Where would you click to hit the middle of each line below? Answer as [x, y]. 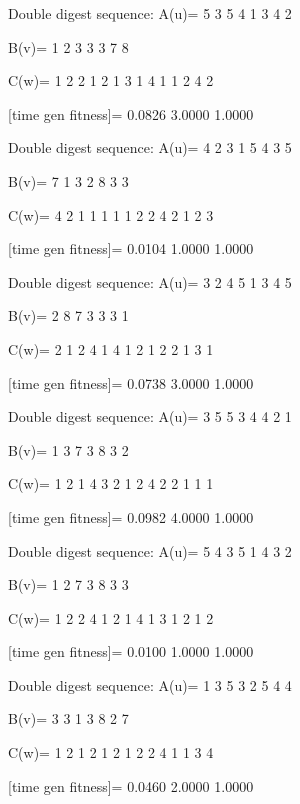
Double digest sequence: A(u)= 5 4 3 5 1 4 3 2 [150, 550]
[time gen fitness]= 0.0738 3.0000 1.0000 [131, 382]
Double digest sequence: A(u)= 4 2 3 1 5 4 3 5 [150, 147]
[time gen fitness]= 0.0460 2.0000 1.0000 [131, 785]
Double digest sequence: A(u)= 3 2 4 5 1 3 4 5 [150, 281]
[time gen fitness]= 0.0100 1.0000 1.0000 [131, 651]
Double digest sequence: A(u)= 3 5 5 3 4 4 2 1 [150, 416]
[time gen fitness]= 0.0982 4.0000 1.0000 [131, 516]
